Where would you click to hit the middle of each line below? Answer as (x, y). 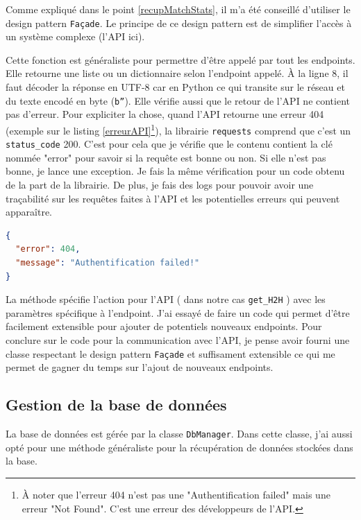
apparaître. (29, 212)
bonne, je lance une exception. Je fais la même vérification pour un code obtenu (175, 171)
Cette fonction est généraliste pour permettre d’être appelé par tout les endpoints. (180, 59)
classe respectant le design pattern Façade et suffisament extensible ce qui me (170, 353)
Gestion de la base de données (116, 405)
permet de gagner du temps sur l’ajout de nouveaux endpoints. (140, 367)
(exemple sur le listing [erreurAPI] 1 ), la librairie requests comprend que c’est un (178, 129)
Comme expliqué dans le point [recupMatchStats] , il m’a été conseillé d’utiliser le (178, 9)
